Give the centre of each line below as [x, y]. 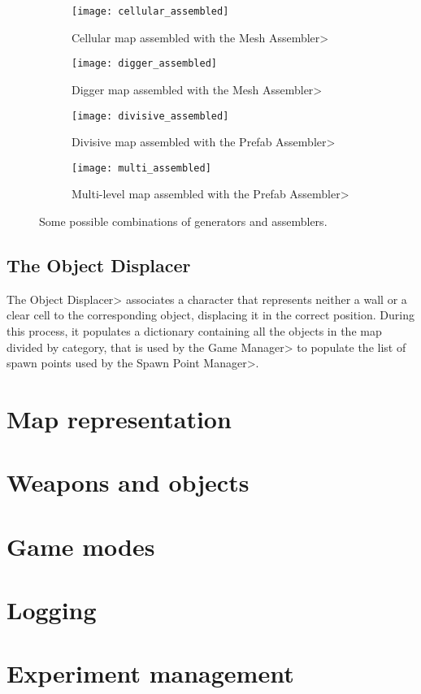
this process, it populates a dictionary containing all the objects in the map [194, 330]
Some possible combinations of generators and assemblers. [183, 221]
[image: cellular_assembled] [150, 11]
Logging [52, 610]
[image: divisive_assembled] [150, 116]
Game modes [81, 546]
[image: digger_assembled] [144, 64]
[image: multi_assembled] [141, 168]
